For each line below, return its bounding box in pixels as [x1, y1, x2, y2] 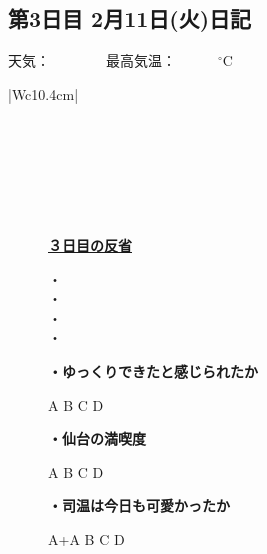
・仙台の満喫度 [48, 428, 146, 449]
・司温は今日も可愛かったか [48, 495, 230, 516]
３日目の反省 [48, 234, 132, 255]
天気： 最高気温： [8, 50, 176, 71]
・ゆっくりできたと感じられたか [48, 360, 258, 381]
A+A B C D [48, 528, 125, 549]
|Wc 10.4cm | [8, 83, 79, 104]
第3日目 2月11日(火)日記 [8, 3, 252, 34]
